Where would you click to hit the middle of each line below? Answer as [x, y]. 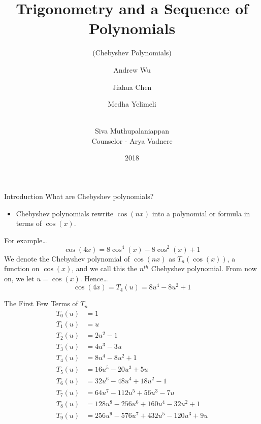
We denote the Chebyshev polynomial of [67, 258]
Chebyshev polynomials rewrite [64, 213]
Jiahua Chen [132, 87]
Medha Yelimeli [132, 104]
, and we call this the [105, 268]
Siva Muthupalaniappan [132, 131]
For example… [26, 240]
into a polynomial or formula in [201, 213]
